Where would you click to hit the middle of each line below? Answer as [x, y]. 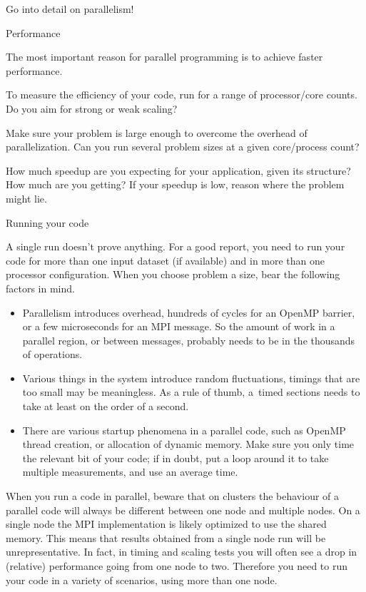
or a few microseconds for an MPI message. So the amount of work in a [179, 326]
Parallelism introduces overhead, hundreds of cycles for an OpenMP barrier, [189, 312]
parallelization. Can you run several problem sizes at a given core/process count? [183, 147]
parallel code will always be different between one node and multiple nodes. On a [183, 510]
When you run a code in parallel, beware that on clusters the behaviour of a [173, 496]
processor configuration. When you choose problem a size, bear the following [173, 274]
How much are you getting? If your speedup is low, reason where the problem [175, 184]
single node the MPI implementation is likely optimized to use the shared [166, 524]
